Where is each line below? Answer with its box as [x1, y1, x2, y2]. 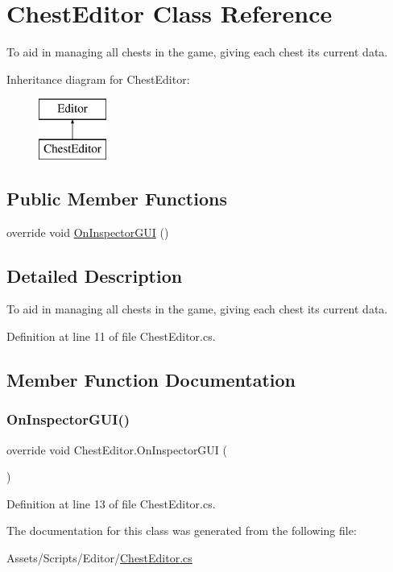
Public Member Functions [6, 185, 227, 210]
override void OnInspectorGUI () [6, 223, 169, 240]
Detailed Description [6, 263, 183, 288]
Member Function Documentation [6, 367, 296, 392]
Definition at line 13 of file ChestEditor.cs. [6, 495, 216, 512]
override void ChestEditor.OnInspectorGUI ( [6, 441, 228, 458]
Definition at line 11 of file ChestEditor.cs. [6, 328, 216, 345]
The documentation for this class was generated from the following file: [6, 522, 357, 539]
